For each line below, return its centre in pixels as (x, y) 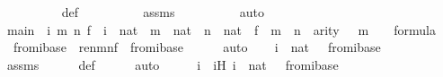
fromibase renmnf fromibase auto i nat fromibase (197, 47)
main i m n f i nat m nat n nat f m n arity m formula (221, 29)
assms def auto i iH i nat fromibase (173, 64)
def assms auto (163, 12)
